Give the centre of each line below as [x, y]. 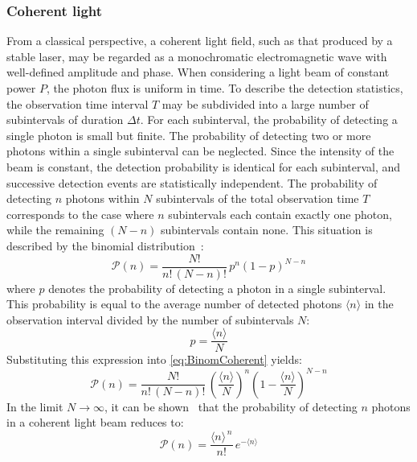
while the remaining [55, 230]
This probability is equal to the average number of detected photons [174, 304]
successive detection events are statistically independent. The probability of [192, 182]
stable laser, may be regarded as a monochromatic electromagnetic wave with [197, 56]
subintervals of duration [65, 120]
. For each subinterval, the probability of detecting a [269, 120]
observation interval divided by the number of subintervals [150, 319]
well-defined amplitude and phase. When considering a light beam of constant [198, 72]
